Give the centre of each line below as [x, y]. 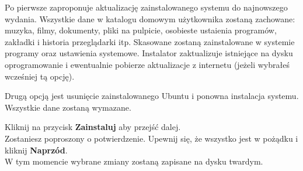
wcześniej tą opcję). [40, 76]
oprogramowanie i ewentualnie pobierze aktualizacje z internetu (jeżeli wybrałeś [147, 64]
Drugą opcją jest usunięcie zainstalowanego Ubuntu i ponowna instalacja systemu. [152, 96]
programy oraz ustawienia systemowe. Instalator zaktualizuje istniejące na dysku [149, 53]
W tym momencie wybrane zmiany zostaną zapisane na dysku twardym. [134, 161]
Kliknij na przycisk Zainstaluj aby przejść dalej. [93, 127]
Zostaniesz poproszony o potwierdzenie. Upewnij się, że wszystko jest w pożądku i [151, 138]
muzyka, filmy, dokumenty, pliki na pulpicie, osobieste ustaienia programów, [141, 30]
